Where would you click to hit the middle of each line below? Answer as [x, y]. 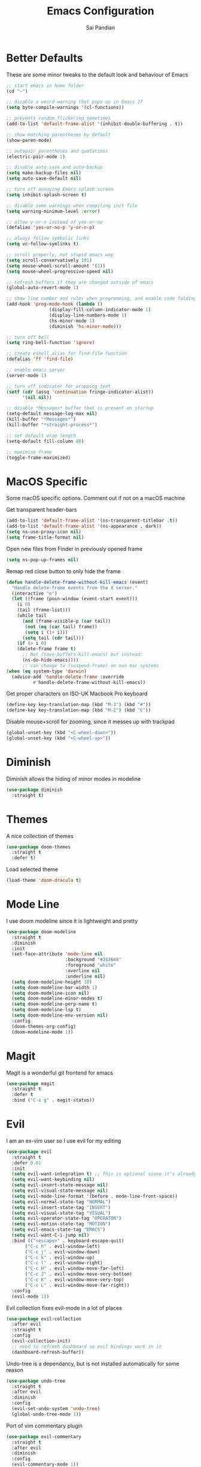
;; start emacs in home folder [45, 86]
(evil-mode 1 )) [31, 1296]
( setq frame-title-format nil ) [45, 537]
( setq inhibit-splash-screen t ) [46, 195]
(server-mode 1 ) [26, 375]
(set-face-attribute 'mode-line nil [57, 954]
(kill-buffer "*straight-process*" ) [52, 425]
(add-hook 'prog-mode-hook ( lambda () [54, 304]
